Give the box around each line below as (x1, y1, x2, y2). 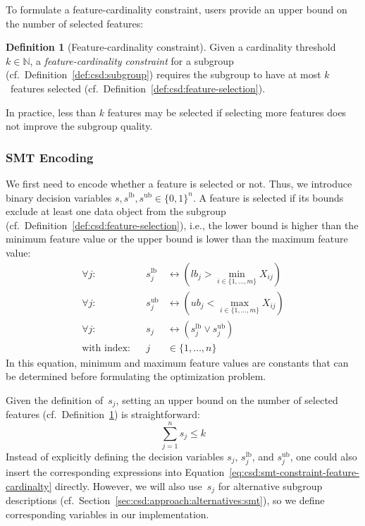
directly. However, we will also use (55, 478, 202, 493)
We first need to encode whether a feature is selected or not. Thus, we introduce (6, 176, 352, 190)
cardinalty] (6, 478, 52, 493)
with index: (82, 343, 130, 353)
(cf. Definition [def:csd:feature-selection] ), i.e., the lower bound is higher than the (6, 217, 359, 232)
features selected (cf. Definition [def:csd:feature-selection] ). (10, 80, 266, 95)
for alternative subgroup (218, 478, 323, 493)
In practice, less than (6, 104, 97, 119)
